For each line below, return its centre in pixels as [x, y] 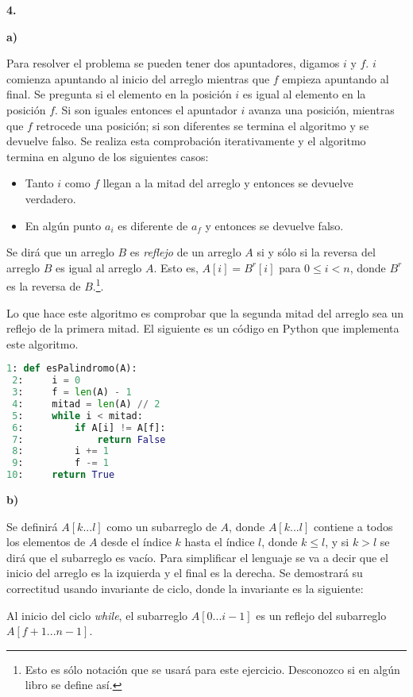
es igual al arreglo [99, 267]
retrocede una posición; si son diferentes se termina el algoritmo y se [203, 125]
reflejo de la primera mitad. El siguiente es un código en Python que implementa [203, 328]
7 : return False [89, 439]
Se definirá [32, 526]
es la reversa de [44, 285]
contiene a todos [353, 526]
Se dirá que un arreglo [60, 252]
